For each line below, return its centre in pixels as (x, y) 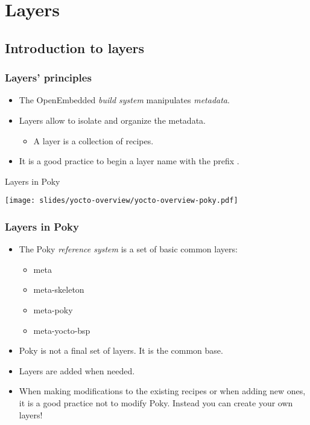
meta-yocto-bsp (62, 330)
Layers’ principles (48, 78)
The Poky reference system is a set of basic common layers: (128, 249)
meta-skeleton (59, 289)
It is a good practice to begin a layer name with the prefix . (129, 161)
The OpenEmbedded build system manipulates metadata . (124, 100)
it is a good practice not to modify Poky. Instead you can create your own (156, 402)
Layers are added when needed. (77, 370)
